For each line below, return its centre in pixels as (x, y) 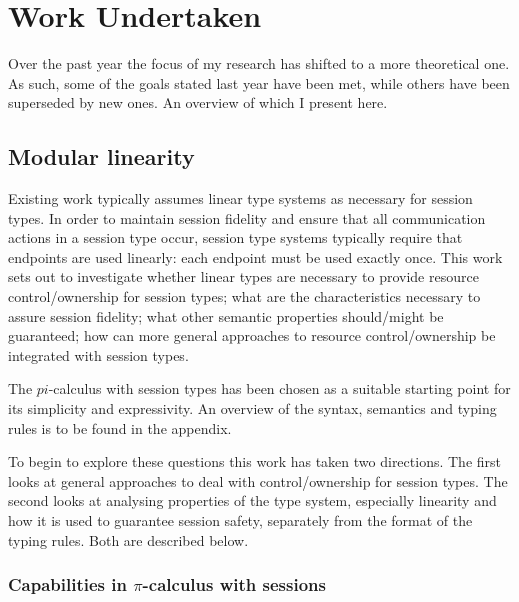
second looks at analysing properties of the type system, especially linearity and (252, 500)
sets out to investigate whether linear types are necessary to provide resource (243, 276)
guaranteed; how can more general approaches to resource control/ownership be (252, 335)
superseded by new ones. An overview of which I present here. (198, 102)
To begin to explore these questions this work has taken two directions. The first (254, 461)
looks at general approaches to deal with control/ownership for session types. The (258, 480)
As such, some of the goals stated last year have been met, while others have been (259, 82)
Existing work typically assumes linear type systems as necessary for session (240, 198)
